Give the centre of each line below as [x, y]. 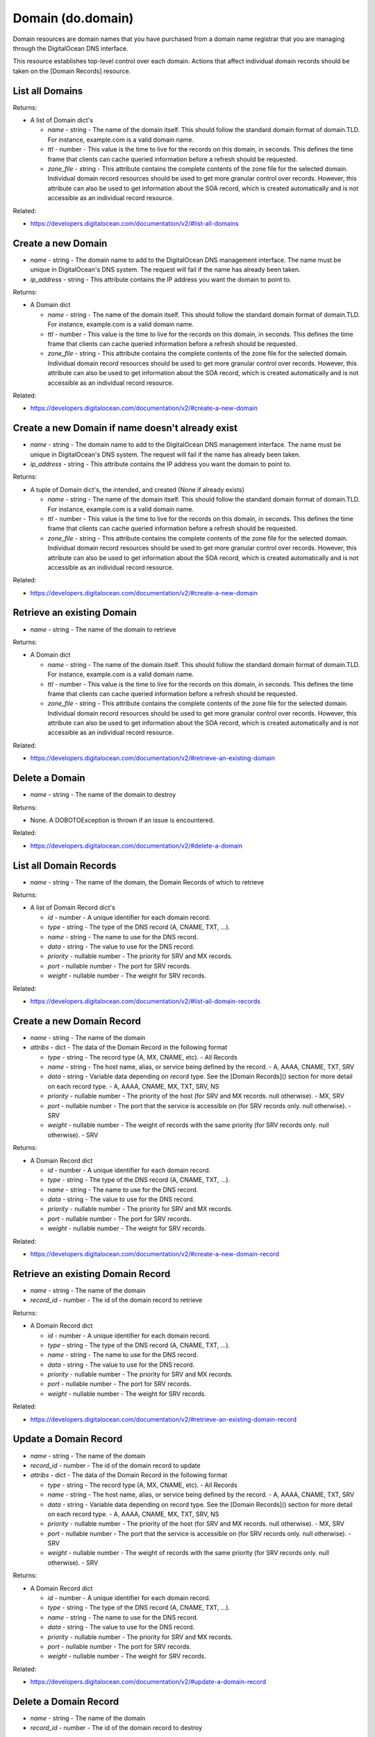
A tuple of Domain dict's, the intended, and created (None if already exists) [137, 489]
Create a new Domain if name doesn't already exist [125, 428]
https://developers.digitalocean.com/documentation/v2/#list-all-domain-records [145, 1001]
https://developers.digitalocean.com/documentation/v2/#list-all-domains [134, 223]
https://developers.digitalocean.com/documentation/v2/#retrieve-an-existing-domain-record [163, 1419]
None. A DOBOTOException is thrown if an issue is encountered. [122, 820]
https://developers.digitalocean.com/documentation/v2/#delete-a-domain [136, 846]
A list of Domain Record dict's [73, 907]
